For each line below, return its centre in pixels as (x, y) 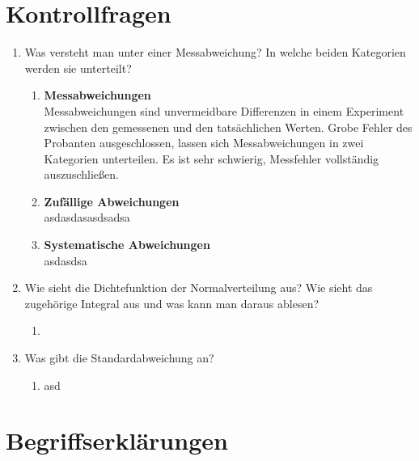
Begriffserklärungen (117, 440)
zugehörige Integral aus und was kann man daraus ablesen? (172, 303)
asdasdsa (66, 260)
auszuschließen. (81, 174)
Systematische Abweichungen (127, 245)
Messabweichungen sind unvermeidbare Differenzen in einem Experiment (224, 110)
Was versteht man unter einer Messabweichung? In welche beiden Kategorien (215, 52)
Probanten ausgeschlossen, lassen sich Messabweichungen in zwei (204, 143)
